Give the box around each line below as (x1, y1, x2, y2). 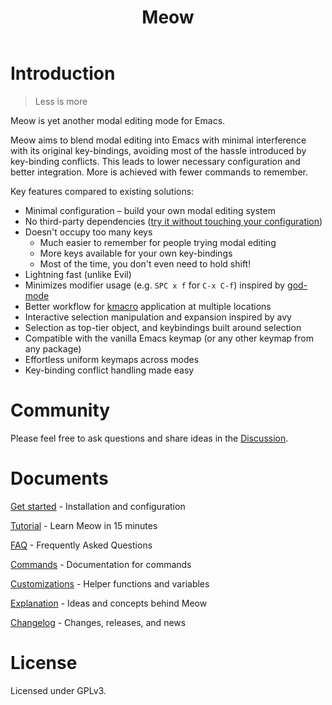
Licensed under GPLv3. (10, 684, 107, 696)
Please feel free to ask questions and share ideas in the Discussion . (10, 432, 289, 444)
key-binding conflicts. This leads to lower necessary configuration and (10, 155, 301, 167)
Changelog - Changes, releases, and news (10, 616, 187, 628)
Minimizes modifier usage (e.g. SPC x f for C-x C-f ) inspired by (24, 279, 286, 291)
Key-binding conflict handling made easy (24, 364, 195, 376)
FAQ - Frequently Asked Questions (10, 539, 153, 551)
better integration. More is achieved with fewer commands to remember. (10, 166, 308, 178)
